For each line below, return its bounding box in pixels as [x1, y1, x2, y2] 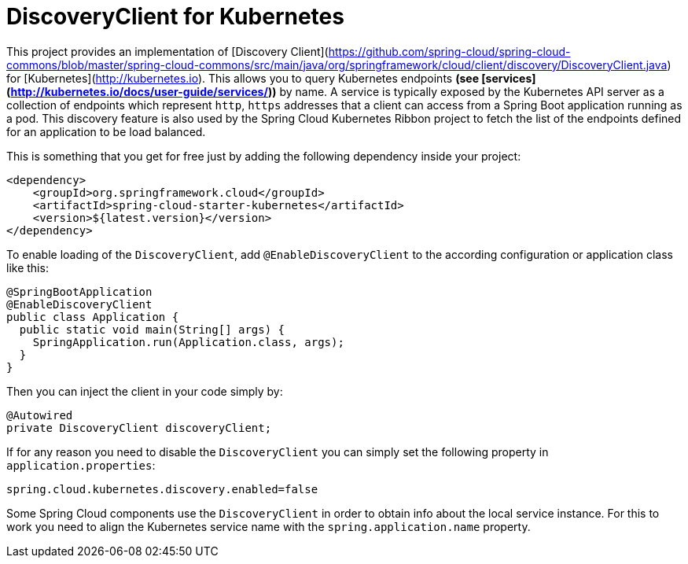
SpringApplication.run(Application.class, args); [32, 335, 344, 348]
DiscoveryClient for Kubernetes [6, 3, 344, 30]
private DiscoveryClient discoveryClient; [6, 421, 272, 434]
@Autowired [6, 408, 73, 422]
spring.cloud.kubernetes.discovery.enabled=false [6, 482, 318, 496]
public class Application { [6, 310, 179, 323]
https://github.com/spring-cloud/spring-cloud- [328, 44, 571, 58]
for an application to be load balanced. [6, 124, 206, 138]
